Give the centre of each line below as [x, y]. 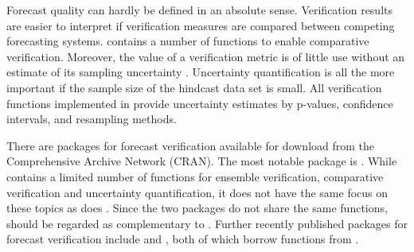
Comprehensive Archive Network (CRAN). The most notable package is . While [202, 161]
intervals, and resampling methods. [92, 119]
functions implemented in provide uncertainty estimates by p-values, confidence [200, 103]
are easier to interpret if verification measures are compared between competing [201, 25]
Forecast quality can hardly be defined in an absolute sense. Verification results [199, 10]
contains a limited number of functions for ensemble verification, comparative [195, 176]
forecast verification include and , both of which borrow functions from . [183, 239]
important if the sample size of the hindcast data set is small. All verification [194, 87]
